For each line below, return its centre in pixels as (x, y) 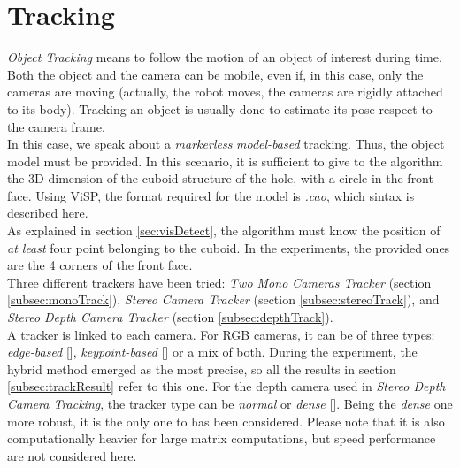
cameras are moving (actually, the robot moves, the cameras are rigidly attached (225, 92)
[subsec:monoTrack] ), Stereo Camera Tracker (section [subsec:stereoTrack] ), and (223, 299)
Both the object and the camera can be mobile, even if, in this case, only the (215, 74)
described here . (48, 213)
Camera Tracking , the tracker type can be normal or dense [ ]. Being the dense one (230, 403)
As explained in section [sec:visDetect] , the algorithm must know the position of (224, 230)
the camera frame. (56, 126)
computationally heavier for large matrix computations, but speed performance (222, 438)
